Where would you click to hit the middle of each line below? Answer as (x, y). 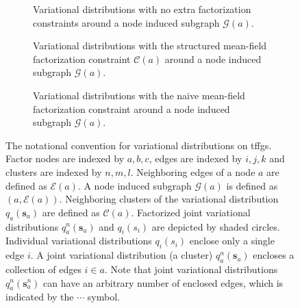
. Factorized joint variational (191, 212)
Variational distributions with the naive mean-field (139, 95)
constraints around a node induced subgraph (126, 22)
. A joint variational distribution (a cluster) (122, 255)
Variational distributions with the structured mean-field (150, 46)
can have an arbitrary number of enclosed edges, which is (163, 282)
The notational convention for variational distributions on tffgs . (139, 145)
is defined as (252, 185)
